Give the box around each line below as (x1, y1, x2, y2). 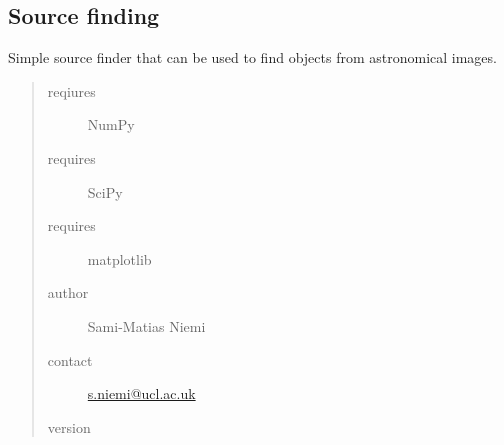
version (47, 416, 91, 437)
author (47, 282, 89, 303)
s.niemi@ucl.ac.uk (87, 383, 196, 404)
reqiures (47, 80, 96, 101)
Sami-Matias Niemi (87, 315, 206, 336)
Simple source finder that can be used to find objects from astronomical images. (8, 47, 497, 68)
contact (47, 349, 93, 370)
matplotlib (87, 248, 152, 269)
